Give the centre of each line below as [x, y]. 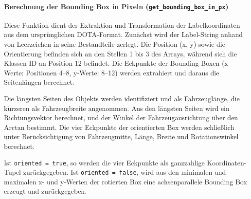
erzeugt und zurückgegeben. [45, 191]
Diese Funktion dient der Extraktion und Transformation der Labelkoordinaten [122, 25]
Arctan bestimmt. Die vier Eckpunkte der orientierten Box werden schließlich [119, 127]
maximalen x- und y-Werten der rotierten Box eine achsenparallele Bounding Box [125, 181]
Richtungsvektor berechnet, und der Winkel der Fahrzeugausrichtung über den [121, 118]
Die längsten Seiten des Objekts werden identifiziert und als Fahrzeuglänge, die [122, 99]
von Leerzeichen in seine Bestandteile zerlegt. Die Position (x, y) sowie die [115, 44]
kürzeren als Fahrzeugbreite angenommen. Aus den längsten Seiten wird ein [117, 108]
